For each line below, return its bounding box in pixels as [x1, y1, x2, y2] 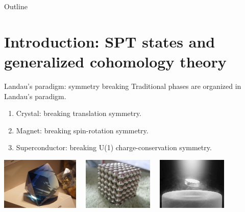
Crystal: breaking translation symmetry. [16, 108, 141, 119]
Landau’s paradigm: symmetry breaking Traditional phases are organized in [4, 80, 241, 91]
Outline [4, 1, 28, 11]
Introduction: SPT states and [4, 31, 215, 52]
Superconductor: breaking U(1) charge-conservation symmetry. [16, 142, 212, 153]
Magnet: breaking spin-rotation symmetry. [16, 125, 149, 135]
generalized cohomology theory [4, 51, 227, 72]
